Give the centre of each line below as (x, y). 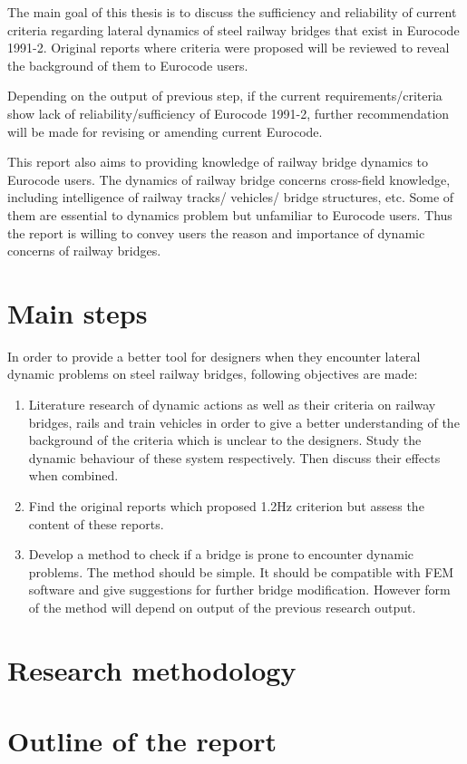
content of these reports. (96, 523)
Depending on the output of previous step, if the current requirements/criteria (225, 96)
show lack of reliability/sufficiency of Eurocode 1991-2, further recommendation (229, 113)
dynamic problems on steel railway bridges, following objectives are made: (213, 374)
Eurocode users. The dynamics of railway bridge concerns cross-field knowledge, (229, 179)
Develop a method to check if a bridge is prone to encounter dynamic (221, 554)
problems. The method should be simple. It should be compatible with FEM (241, 571)
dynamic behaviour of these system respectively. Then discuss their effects (234, 457)
